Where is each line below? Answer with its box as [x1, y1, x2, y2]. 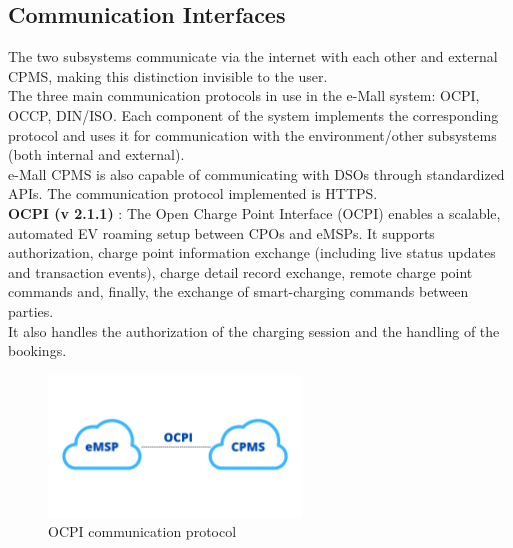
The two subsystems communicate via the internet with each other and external [8, 46, 498, 67]
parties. [8, 300, 54, 321]
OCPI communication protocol [48, 521, 237, 542]
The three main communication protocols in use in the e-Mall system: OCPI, [8, 85, 480, 106]
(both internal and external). [8, 144, 185, 165]
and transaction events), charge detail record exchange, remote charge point [8, 261, 473, 282]
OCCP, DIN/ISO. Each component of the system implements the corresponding [8, 104, 499, 125]
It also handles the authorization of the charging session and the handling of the [8, 320, 500, 341]
